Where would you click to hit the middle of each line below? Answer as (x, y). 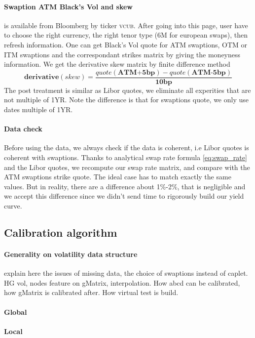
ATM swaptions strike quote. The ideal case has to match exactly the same (118, 177)
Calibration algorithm (61, 232)
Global (16, 312)
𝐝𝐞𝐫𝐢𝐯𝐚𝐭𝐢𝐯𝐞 (41, 77)
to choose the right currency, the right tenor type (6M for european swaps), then (126, 35)
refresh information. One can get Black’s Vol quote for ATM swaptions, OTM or (126, 44)
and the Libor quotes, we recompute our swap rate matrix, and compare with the (127, 167)
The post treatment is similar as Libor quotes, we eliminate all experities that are (127, 90)
